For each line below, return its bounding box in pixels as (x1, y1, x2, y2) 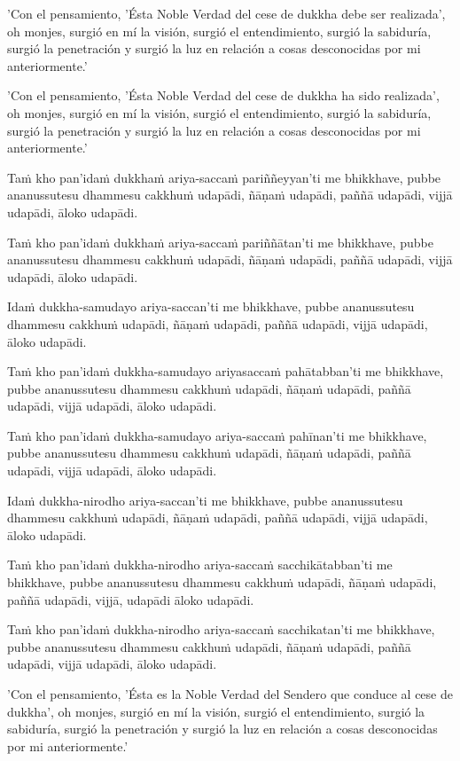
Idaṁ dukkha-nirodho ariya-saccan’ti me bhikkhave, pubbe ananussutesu (7, 490, 403, 509)
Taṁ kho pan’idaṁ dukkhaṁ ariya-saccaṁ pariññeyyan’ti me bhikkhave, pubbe (7, 168, 441, 186)
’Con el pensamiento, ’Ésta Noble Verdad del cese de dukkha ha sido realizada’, (7, 86, 440, 105)
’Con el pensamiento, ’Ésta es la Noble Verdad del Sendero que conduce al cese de (7, 685, 453, 702)
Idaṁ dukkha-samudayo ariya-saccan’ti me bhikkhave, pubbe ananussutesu (7, 297, 415, 316)
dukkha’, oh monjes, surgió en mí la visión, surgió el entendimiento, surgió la (7, 702, 425, 720)
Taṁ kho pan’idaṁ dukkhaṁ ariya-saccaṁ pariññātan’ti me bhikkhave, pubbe (7, 232, 433, 251)
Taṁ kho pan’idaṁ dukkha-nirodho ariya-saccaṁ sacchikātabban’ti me (7, 555, 393, 574)
